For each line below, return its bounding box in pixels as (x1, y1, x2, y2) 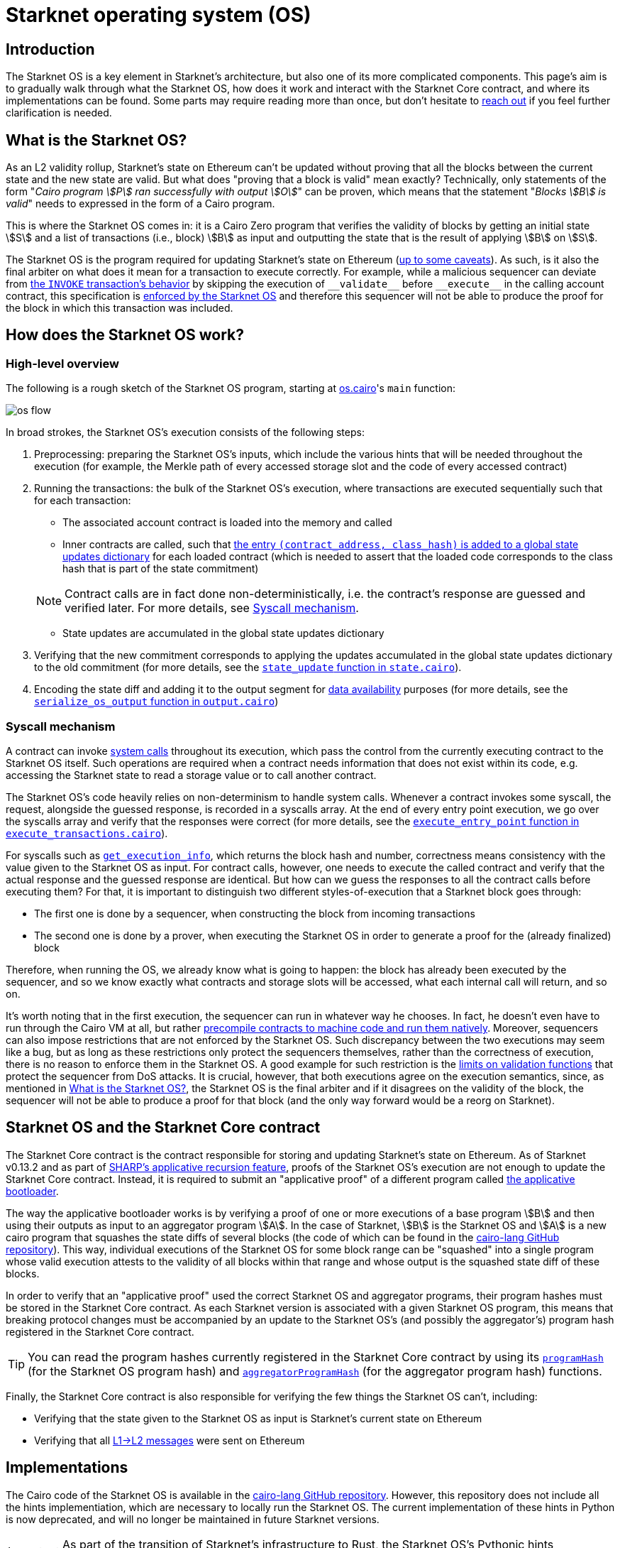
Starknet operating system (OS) (6, 3, 311, 27)
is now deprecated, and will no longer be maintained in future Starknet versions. (6, 1512, 380, 1525)
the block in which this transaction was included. (6, 302, 233, 315)
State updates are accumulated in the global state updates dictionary (62, 627, 384, 640)
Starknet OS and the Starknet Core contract (6, 1118, 321, 1137)
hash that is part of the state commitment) (62, 562, 259, 575)
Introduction (6, 40, 95, 58)
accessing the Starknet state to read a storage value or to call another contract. (6, 768, 377, 781)
